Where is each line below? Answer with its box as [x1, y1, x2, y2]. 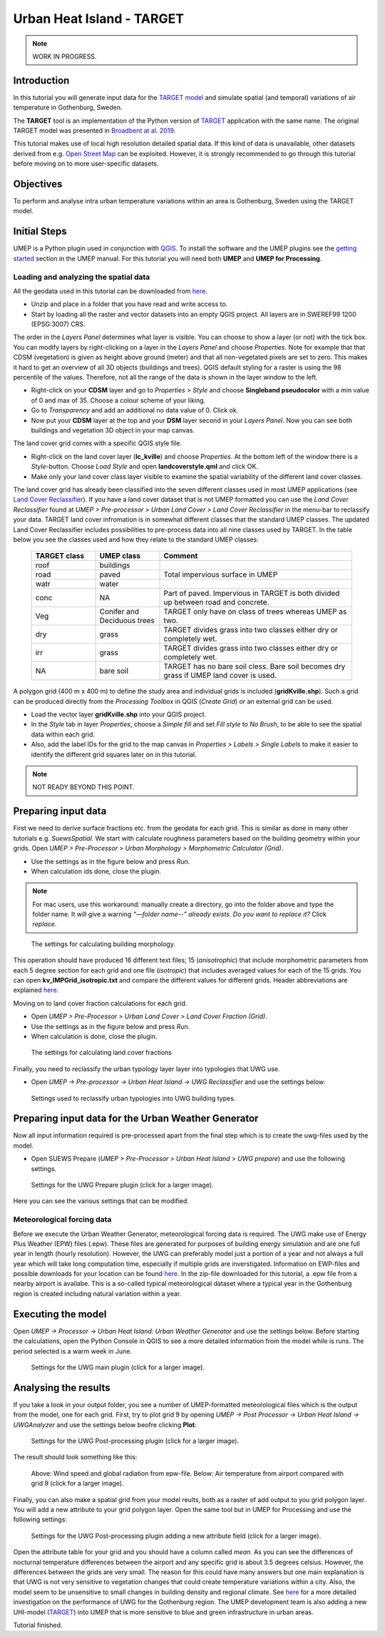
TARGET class [35, 551, 85, 561]
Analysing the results [13, 1382, 111, 1394]
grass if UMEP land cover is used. [163, 671, 277, 681]
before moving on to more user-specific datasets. [13, 159, 160, 168]
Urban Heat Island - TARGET [13, 11, 185, 26]
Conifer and [99, 607, 139, 617]
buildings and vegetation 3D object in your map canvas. [31, 426, 195, 435]
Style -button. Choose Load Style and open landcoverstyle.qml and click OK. [31, 462, 258, 471]
